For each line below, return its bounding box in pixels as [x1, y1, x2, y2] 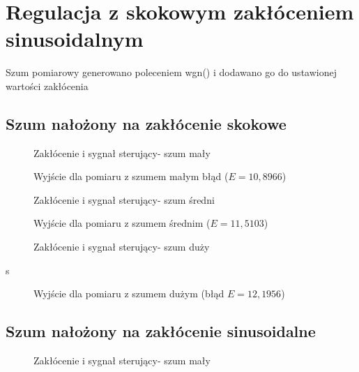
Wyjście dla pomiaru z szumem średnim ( [33, 216, 211, 230]
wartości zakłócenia [6, 78, 89, 93]
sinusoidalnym [6, 24, 144, 53]
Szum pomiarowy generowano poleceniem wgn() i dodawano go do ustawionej [6, 65, 337, 80]
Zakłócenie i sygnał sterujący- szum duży [33, 239, 210, 254]
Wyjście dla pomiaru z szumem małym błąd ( [33, 169, 229, 184]
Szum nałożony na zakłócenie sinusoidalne [6, 320, 316, 342]
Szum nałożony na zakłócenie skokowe [6, 112, 287, 134]
